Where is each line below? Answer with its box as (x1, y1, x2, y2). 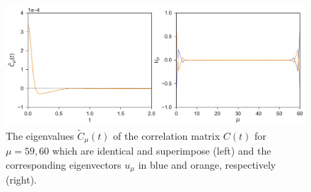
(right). (6, 172, 37, 187)
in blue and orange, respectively (138, 157, 276, 172)
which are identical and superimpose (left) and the (52, 143, 271, 158)
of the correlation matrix (113, 128, 221, 143)
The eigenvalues (6, 128, 74, 143)
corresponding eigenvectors (6, 157, 122, 172)
